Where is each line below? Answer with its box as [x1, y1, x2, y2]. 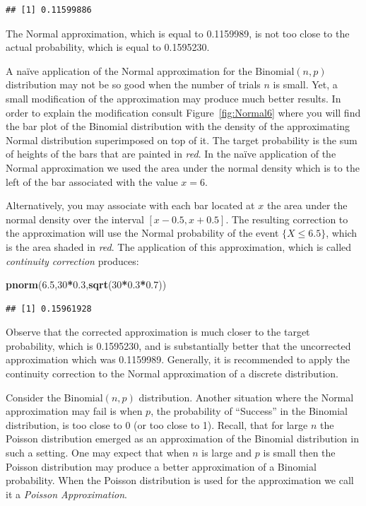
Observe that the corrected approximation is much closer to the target [6, 324, 310, 339]
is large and [201, 445, 252, 460]
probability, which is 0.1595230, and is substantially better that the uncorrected [6, 338, 351, 353]
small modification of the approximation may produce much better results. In [6, 90, 341, 105]
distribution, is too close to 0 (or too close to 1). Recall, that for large [6, 417, 308, 432]
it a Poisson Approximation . [6, 486, 127, 501]
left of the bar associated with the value [6, 174, 178, 189]
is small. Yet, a [273, 77, 338, 92]
